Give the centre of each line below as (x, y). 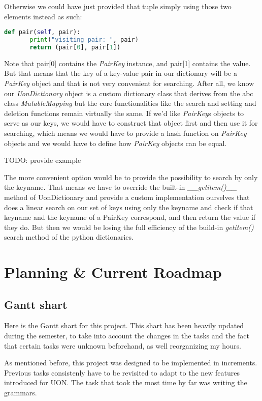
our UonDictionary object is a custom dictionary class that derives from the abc (129, 93)
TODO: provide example (43, 160)
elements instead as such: (43, 16)
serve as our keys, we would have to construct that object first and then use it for (131, 123)
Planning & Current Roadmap (113, 272)
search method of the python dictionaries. (69, 237)
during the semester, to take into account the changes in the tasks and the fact (127, 336)
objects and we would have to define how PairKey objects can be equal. (116, 143)
